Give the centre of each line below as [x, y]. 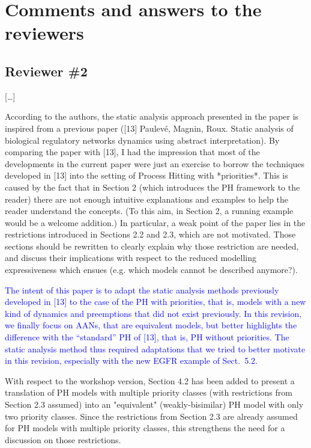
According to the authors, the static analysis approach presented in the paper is [152, 116]
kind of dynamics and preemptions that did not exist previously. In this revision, [153, 313]
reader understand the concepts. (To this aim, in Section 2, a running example [149, 211]
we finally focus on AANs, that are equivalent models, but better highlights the [151, 325]
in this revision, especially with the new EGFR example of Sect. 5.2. [131, 361]
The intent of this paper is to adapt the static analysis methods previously [142, 290]
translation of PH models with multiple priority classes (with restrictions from [149, 392]
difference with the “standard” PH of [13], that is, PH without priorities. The [147, 337]
